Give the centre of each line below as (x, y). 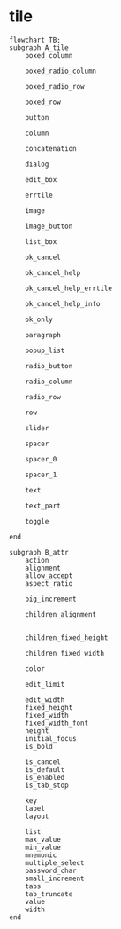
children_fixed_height (67, 638)
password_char (51, 870)
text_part (43, 506)
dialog (37, 164)
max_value (43, 839)
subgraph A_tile (39, 47)
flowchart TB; (35, 40)
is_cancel (43, 762)
